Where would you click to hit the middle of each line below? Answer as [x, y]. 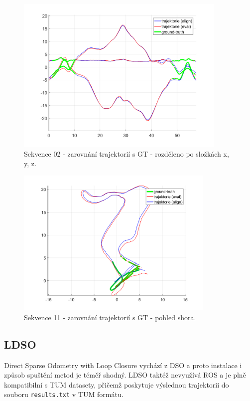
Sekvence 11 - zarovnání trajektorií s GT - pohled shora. [110, 317]
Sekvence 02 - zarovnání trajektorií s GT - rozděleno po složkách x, [126, 153]
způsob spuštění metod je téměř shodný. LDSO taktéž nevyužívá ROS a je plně [125, 375]
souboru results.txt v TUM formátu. [64, 394]
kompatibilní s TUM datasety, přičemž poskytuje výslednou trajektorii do [117, 384]
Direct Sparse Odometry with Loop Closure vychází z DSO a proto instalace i [123, 365]
